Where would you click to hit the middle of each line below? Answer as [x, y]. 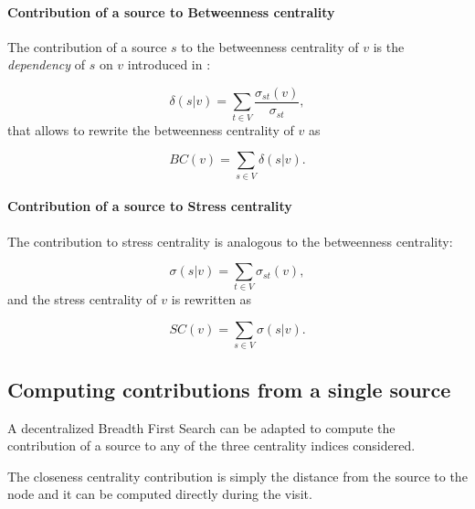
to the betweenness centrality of [270, 46]
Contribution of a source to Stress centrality [150, 206]
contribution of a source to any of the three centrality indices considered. [211, 445]
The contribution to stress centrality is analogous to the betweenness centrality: [230, 241]
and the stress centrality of [82, 299]
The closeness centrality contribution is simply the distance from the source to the [237, 476]
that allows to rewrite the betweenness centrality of [151, 129]
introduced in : [169, 64]
